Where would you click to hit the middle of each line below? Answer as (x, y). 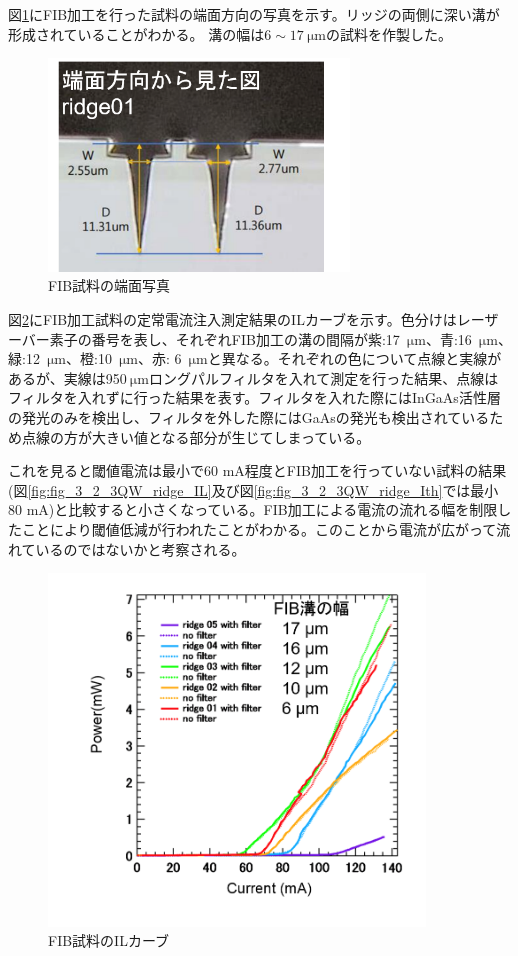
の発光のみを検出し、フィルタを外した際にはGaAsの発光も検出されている (249, 416)
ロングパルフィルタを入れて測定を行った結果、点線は (323, 377)
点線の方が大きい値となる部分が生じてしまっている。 (196, 436)
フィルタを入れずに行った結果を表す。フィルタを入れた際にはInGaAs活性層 (254, 397)
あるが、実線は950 (67, 377)
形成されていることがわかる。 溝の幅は (136, 33)
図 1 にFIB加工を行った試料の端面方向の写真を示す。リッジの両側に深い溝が (254, 14)
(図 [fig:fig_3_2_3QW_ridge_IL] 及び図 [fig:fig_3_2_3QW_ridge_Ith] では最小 (253, 489)
